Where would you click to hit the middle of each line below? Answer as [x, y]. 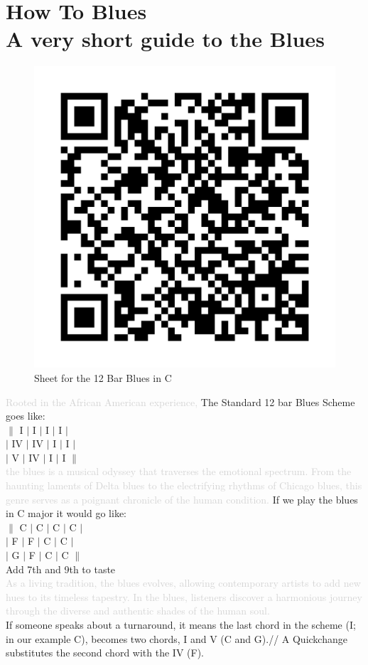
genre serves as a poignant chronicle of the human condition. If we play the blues [182, 499]
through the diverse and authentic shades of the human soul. [138, 611]
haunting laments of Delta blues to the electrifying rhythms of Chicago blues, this [184, 485]
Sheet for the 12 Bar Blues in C [103, 377]
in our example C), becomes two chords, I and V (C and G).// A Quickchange [177, 638]
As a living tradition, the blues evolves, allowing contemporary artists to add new [183, 583]
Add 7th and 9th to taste [61, 569]
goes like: [26, 416]
